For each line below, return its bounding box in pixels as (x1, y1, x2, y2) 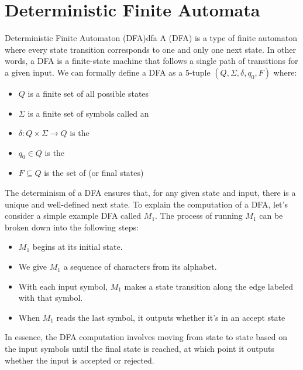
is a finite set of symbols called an (27, 107, 149, 119)
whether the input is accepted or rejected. (5, 354, 154, 366)
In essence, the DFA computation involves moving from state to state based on (5, 331, 288, 343)
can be (259, 209, 283, 222)
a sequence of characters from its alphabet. (63, 260, 217, 273)
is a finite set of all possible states (27, 87, 149, 99)
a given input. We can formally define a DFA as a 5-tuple (5, 66, 211, 78)
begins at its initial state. (32, 240, 123, 253)
